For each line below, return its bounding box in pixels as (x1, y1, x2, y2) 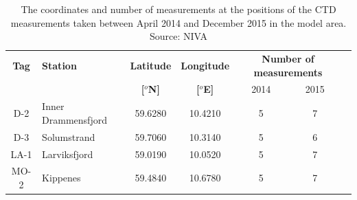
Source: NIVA (149, 29, 208, 43)
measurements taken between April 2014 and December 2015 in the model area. (10, 15, 347, 30)
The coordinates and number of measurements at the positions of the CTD (21, 2, 336, 16)
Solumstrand (42, 129, 95, 144)
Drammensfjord (42, 112, 107, 126)
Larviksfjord (42, 146, 93, 161)
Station (42, 58, 77, 72)
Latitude (130, 58, 172, 72)
